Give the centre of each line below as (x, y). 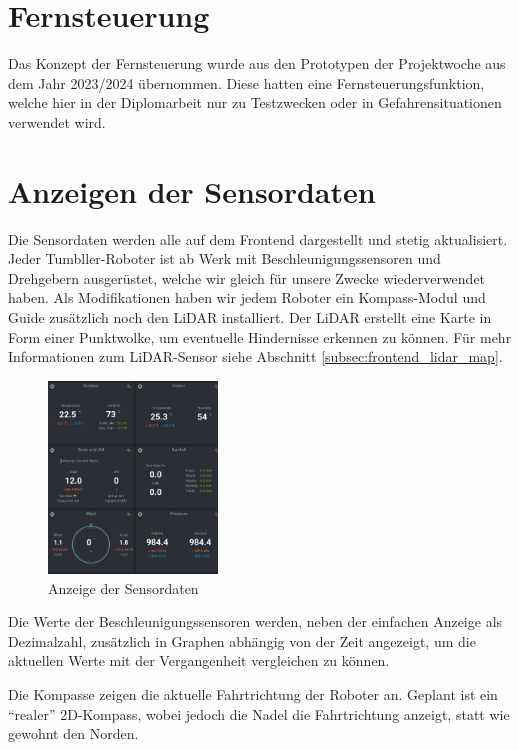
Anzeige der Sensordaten (123, 587)
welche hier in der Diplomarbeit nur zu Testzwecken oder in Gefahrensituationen (255, 102)
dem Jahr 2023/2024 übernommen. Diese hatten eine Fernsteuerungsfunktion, (246, 82)
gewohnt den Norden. (73, 733)
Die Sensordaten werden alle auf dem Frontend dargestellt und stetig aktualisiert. (258, 238)
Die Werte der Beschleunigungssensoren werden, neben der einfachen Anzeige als (255, 621)
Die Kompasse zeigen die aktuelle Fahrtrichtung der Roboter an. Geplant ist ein (253, 693)
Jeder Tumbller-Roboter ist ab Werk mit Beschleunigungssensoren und (224, 258)
